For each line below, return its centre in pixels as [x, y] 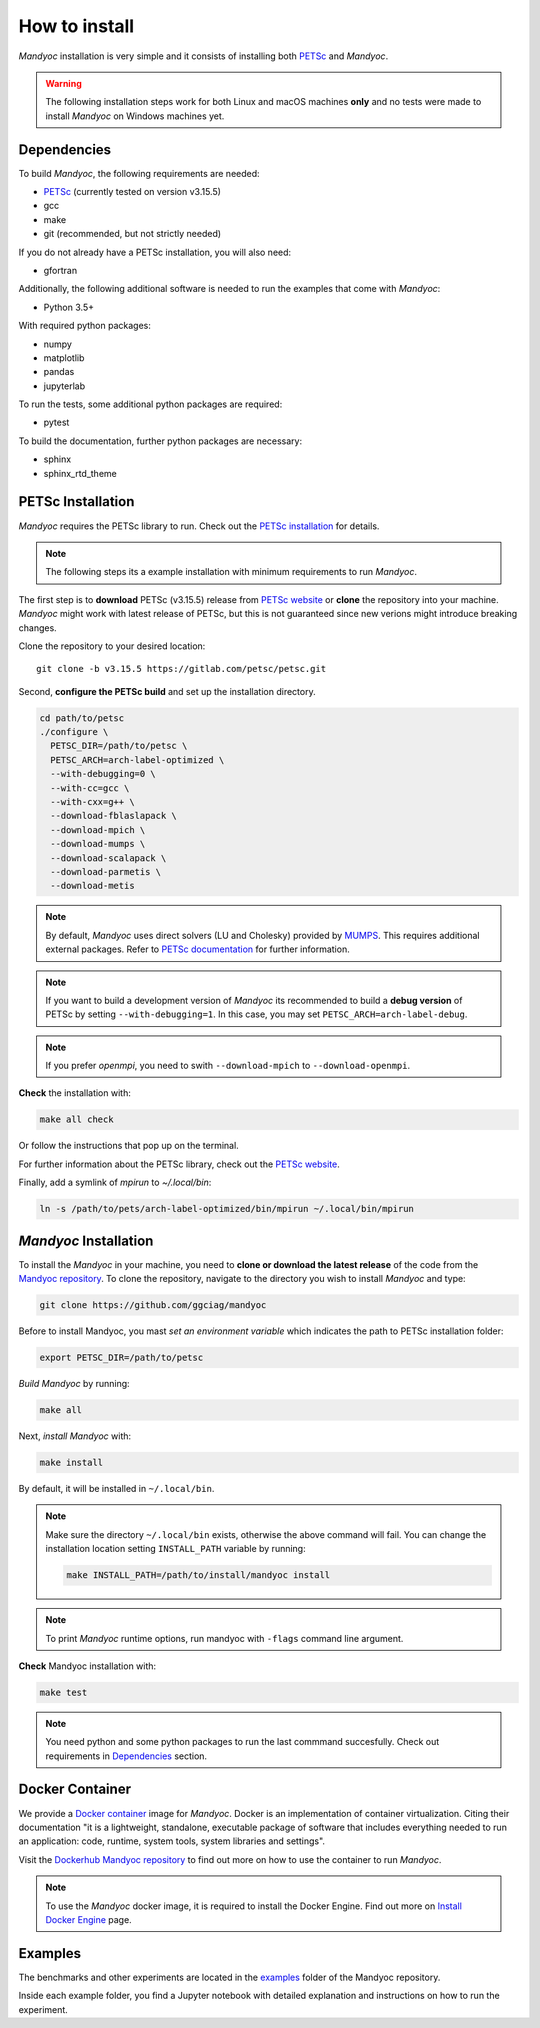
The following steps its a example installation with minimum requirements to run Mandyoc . [231, 572]
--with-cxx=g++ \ [92, 802]
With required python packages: [85, 326]
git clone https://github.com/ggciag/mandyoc [153, 1305]
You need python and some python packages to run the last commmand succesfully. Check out [242, 1742]
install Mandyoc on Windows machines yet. [135, 116]
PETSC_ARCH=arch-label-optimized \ [137, 759]
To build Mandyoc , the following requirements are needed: [139, 173]
